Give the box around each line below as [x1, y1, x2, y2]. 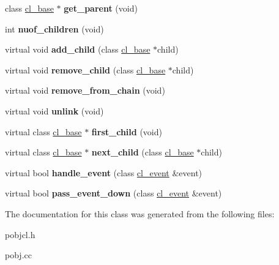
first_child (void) [91, 125, 162, 138]
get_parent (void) [64, 2, 138, 14]
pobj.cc [5, 248, 32, 261]
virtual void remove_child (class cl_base [5, 63, 166, 76]
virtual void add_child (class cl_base [5, 43, 151, 56]
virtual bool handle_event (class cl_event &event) [5, 166, 203, 179]
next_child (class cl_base [91, 146, 194, 159]
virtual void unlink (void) [5, 104, 104, 117]
